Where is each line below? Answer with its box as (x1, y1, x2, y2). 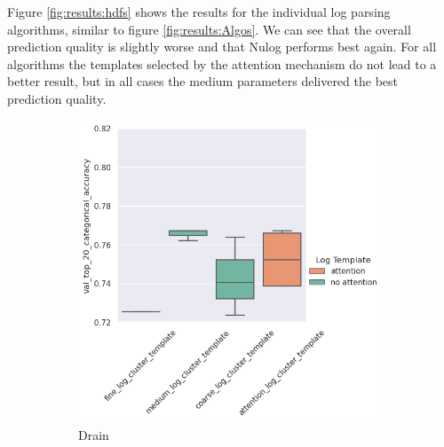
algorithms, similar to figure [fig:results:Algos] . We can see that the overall (7, 20, 411, 38)
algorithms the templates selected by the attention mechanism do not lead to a (7, 54, 437, 73)
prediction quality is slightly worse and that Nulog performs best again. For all (7, 37, 437, 56)
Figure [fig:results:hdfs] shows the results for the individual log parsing (7, 3, 391, 20)
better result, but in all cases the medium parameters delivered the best (7, 72, 398, 90)
